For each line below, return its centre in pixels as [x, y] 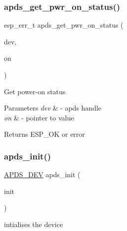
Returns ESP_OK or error [44, 134]
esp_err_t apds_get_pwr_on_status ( [64, 25]
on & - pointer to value [39, 117]
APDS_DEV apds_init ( [42, 174]
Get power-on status [35, 91]
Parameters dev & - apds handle [53, 108]
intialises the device [34, 224]
